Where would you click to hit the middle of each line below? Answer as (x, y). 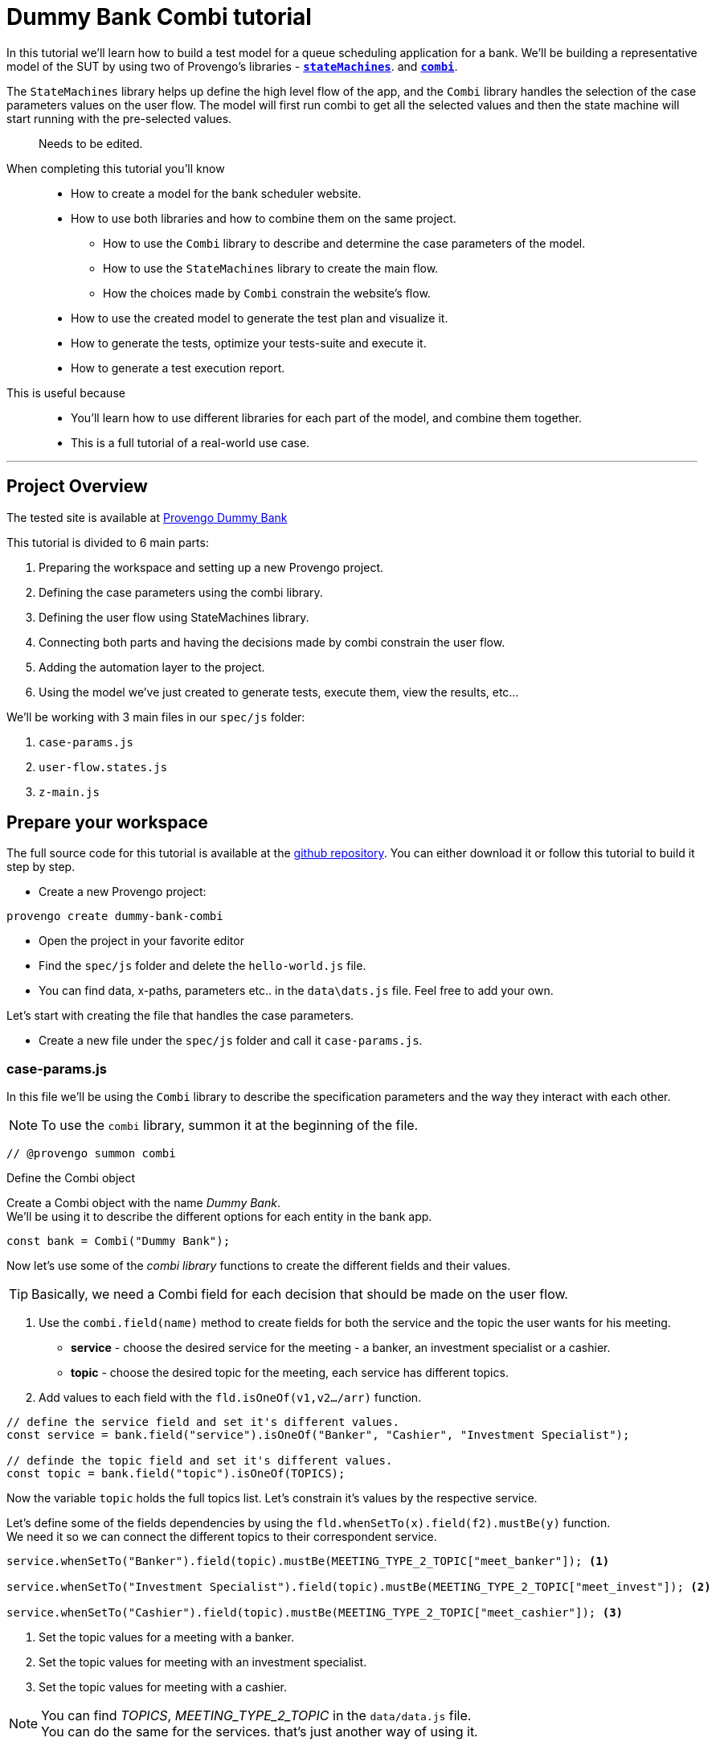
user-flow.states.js (103, 767)
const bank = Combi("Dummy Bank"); (119, 1241)
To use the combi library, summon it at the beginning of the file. (230, 1126)
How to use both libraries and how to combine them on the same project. (264, 218)
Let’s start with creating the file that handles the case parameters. (180, 1016)
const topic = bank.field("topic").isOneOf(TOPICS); (176, 1474)
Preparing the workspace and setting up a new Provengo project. (211, 567)
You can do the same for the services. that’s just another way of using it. (260, 1732)
